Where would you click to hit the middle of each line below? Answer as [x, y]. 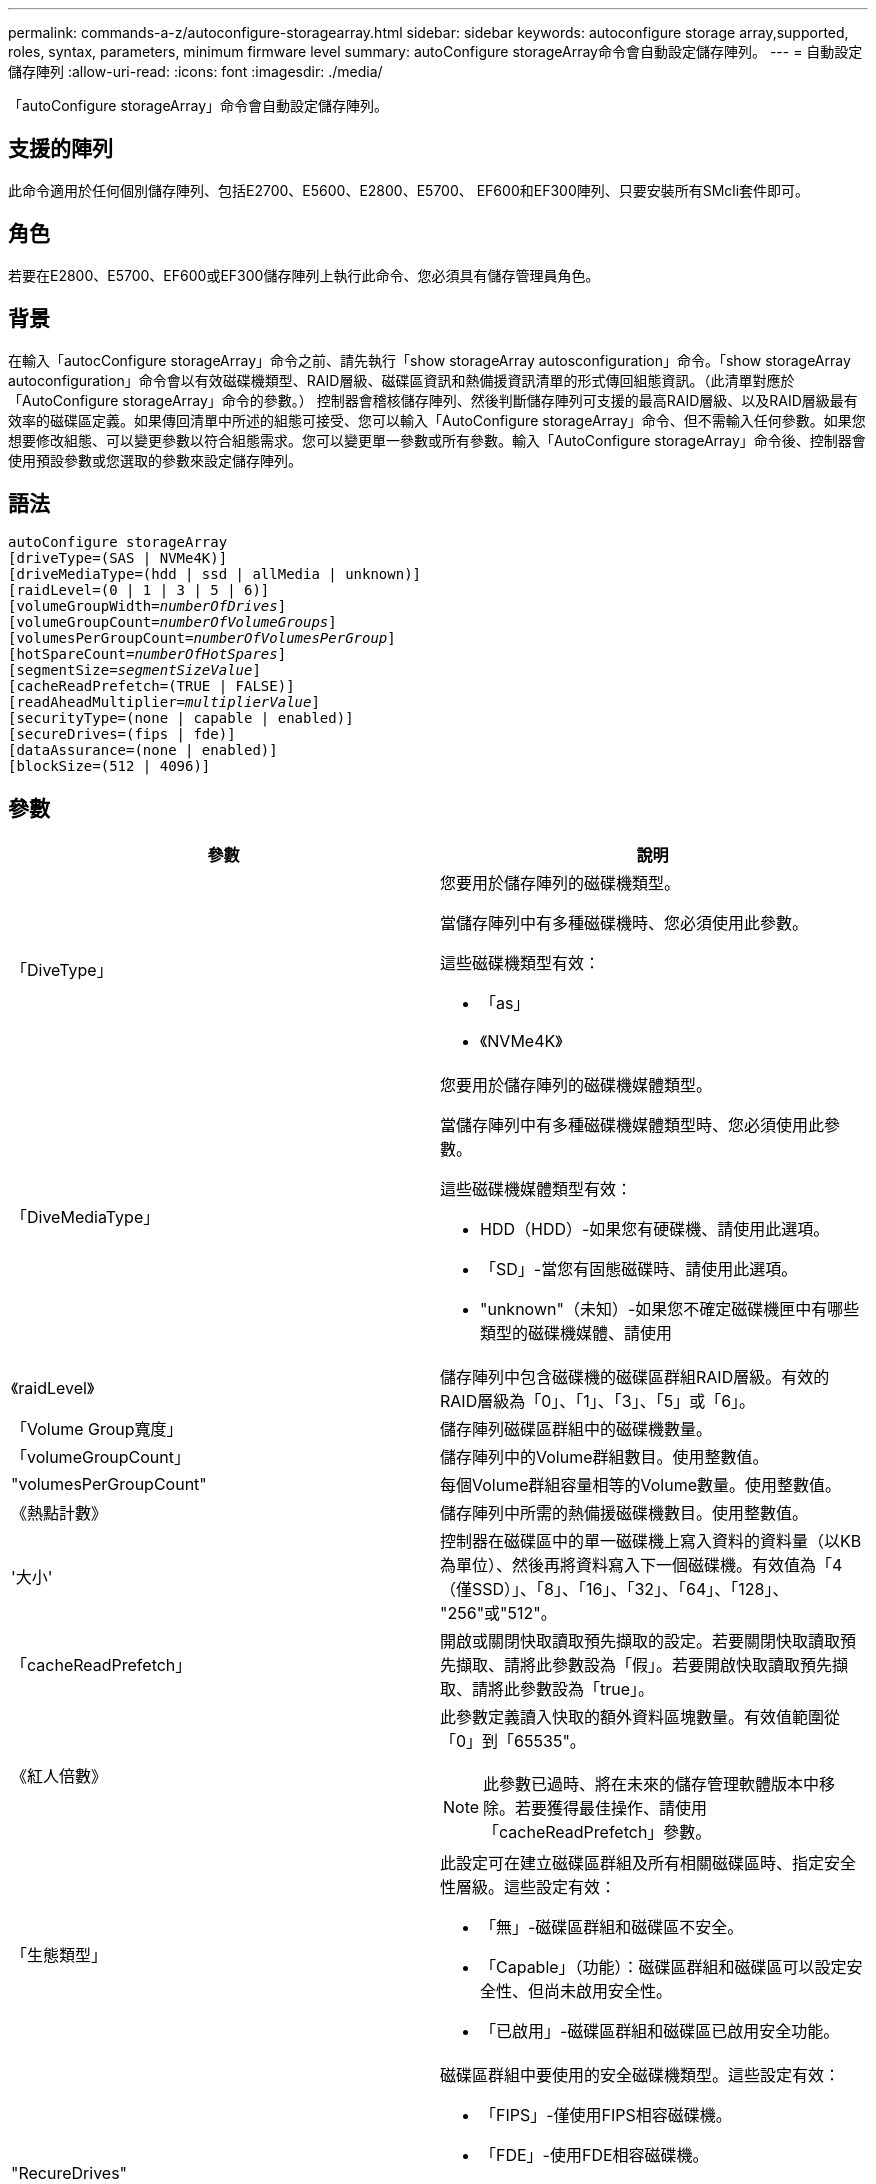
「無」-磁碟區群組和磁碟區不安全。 [612, 1927]
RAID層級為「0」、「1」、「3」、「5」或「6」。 [598, 1401]
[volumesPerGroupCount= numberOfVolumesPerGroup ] [202, 638]
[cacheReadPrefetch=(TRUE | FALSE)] [151, 686]
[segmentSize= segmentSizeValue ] [134, 670]
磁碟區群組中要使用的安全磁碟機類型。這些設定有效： [640, 2075]
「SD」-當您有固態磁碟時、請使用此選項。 [639, 1269]
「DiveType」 [62, 970]
